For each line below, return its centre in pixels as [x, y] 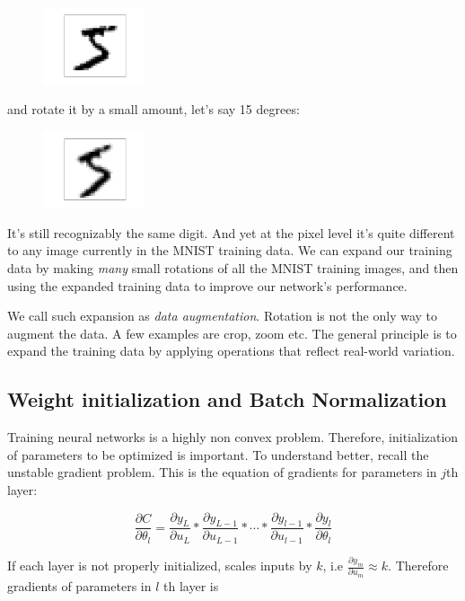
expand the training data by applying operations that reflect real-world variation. [231, 351]
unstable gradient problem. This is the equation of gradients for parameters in [222, 472]
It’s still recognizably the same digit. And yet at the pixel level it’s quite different [231, 232]
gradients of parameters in [79, 585]
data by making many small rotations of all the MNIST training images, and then [233, 268]
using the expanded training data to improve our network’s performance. [207, 285]
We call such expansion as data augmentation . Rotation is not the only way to [223, 316]
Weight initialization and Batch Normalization [227, 399]
